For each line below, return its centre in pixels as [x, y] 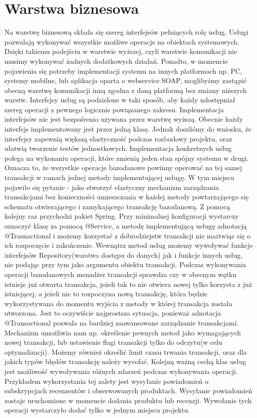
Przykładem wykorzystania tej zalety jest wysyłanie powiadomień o [107, 381]
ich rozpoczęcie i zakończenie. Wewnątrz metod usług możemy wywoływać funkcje [129, 245]
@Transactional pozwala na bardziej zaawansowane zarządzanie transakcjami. [122, 322]
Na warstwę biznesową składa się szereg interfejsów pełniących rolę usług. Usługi [127, 32]
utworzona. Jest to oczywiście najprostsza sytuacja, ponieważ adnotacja [113, 313]
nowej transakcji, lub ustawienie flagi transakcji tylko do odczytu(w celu [113, 342]
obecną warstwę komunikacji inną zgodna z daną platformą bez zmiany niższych [126, 90]
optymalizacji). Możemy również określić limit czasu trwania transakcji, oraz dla [126, 351]
